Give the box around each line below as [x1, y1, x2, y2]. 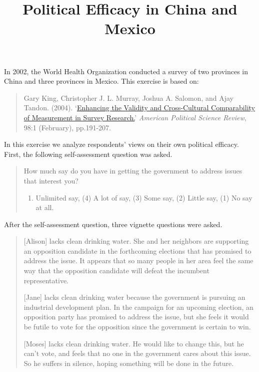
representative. [23, 275, 69, 285]
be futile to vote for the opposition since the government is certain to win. [23, 321, 251, 332]
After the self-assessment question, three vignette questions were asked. [4, 219, 222, 229]
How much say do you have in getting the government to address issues [23, 165, 242, 176]
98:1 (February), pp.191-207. [23, 122, 111, 132]
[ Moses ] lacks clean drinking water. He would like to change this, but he [23, 338, 244, 348]
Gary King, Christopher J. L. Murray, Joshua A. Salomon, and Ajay [23, 92, 233, 103]
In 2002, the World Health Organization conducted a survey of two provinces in [4, 66, 248, 76]
